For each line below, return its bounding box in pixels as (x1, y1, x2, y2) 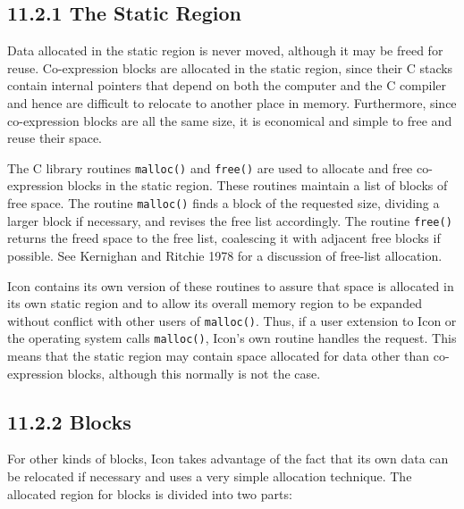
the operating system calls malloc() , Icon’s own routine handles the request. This (7, 329, 457, 347)
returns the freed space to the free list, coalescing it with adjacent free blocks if (7, 229, 441, 247)
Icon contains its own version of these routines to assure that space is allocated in (7, 276, 454, 295)
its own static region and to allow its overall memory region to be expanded (7, 294, 422, 313)
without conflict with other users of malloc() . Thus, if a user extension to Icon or (7, 311, 457, 330)
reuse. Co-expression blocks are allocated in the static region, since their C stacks (7, 58, 453, 77)
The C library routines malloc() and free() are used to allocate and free (7, 158, 413, 177)
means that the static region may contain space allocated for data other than (7, 346, 430, 365)
